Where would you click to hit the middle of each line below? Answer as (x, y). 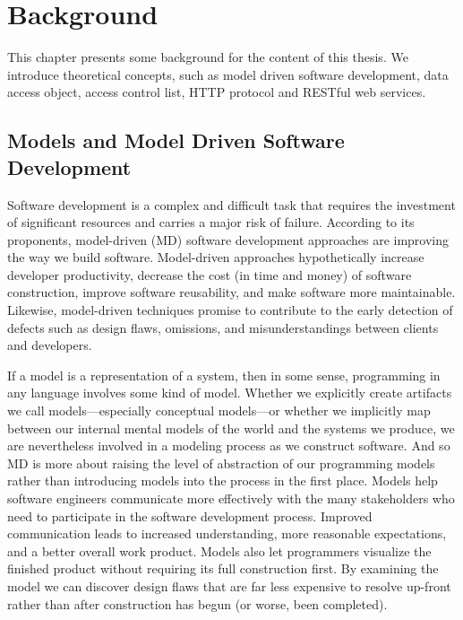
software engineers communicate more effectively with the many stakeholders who (231, 498)
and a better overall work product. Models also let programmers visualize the (219, 550)
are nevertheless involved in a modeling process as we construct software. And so (229, 445)
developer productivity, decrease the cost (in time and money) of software (210, 274)
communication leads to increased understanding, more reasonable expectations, (227, 533)
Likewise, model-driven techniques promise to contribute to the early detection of (230, 310)
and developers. (50, 345)
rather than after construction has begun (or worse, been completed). (197, 603)
